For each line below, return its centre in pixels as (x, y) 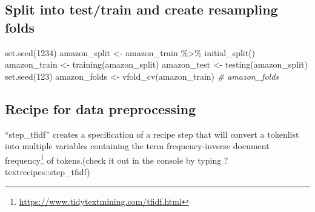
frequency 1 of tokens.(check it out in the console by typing (113, 159)
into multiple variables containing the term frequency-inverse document (137, 146)
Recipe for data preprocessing (101, 108)
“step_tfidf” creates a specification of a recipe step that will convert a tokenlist (152, 134)
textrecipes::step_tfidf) (48, 172)
